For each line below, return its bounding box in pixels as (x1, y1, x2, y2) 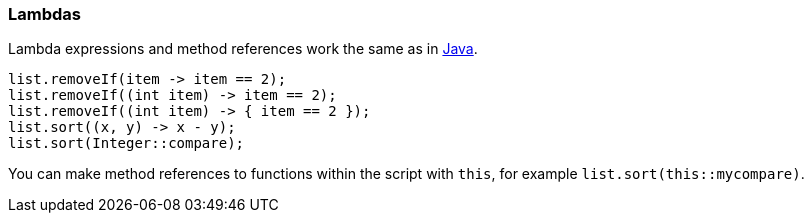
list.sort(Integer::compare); (8, 135, 245, 152)
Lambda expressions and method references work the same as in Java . (8, 40, 478, 58)
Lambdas (8, 4, 81, 24)
